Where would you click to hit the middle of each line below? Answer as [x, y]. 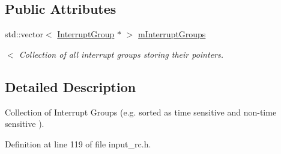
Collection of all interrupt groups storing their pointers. [121, 54]
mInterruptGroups [172, 34]
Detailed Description [71, 86]
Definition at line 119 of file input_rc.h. [78, 143]
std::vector [24, 34]
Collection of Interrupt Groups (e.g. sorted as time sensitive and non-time [141, 112]
